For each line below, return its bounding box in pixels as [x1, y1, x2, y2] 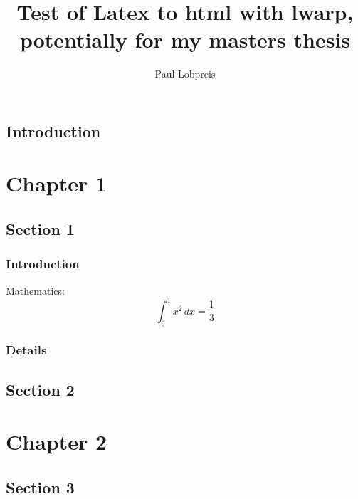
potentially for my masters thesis [19, 25, 351, 54]
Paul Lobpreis [154, 66, 216, 81]
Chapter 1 [6, 169, 107, 198]
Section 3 [6, 476, 75, 498]
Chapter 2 [6, 427, 107, 456]
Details [6, 341, 47, 359]
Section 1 [6, 218, 75, 240]
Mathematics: [6, 283, 65, 298]
